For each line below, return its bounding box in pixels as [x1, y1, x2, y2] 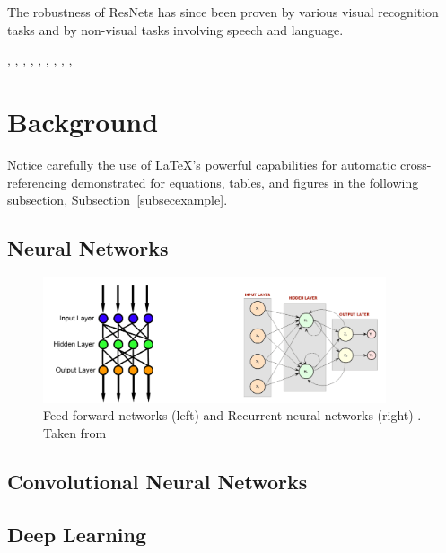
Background [7, 102, 159, 139]
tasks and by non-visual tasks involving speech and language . [7, 20, 344, 39]
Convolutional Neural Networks [7, 468, 308, 496]
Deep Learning [7, 520, 147, 548]
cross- [400, 154, 432, 173]
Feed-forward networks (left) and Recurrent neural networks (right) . [43, 406, 422, 425]
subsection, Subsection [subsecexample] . [7, 190, 228, 209]
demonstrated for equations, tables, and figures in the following [71, 172, 419, 191]
